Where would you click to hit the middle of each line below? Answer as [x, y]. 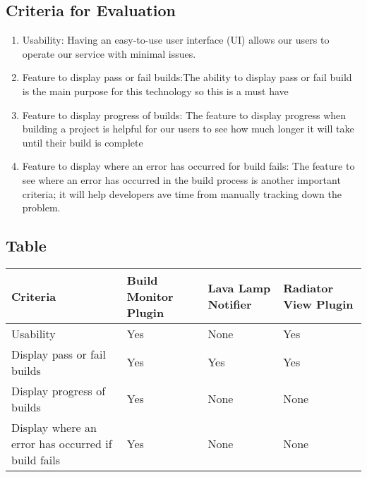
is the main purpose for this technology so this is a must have [155, 91]
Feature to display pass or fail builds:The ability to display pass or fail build [187, 77]
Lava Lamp [239, 288]
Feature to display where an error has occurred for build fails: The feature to [188, 166]
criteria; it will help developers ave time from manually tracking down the [182, 193]
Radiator [308, 288]
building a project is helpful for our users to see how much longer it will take [188, 129]
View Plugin [318, 304]
